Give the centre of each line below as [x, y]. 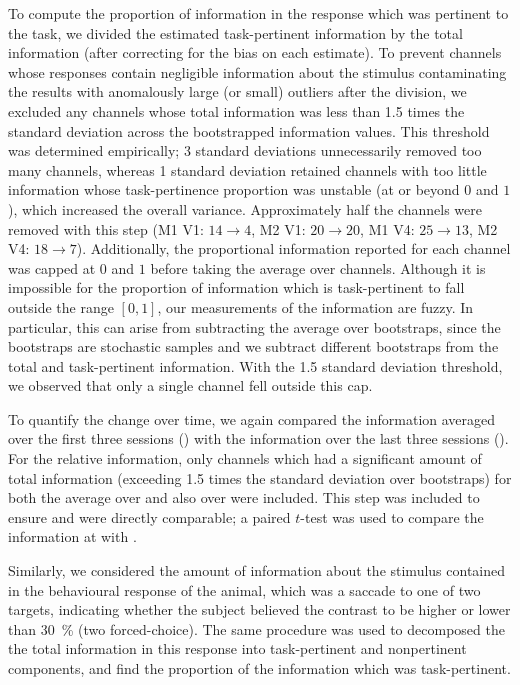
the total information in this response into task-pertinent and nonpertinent [237, 648]
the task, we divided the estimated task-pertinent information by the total [235, 32]
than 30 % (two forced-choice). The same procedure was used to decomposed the [256, 628]
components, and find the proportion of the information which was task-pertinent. [259, 668]
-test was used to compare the [392, 516]
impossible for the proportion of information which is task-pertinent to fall [236, 287]
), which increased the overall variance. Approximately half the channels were [245, 208]
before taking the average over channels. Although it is [318, 267]
